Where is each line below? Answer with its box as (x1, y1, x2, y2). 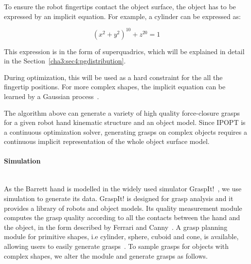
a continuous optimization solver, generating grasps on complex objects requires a (4, 126, 247, 137)
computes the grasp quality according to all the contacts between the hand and (4, 212, 240, 223)
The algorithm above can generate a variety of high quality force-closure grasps (4, 107, 240, 118)
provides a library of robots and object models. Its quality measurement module (4, 203, 242, 213)
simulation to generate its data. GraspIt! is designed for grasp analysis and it (4, 193, 233, 203)
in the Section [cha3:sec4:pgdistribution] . (4, 56, 126, 66)
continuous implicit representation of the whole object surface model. (4, 136, 210, 146)
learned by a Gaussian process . (4, 91, 99, 102)
